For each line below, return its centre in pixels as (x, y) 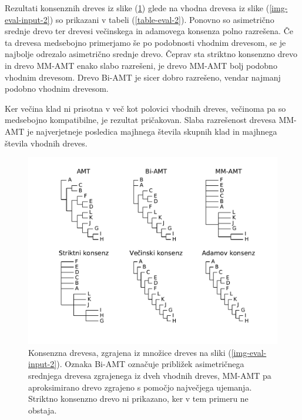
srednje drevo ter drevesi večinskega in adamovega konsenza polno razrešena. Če (149, 31)
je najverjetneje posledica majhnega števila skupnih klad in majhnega (152, 131)
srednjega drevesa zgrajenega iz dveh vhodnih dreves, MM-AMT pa (150, 375)
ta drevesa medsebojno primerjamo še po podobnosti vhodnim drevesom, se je (145, 42)
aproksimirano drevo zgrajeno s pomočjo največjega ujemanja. (140, 387)
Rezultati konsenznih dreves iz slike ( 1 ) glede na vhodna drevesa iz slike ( (137, 8)
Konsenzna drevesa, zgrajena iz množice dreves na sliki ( (130, 352)
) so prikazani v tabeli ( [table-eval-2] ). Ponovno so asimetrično (162, 19)
